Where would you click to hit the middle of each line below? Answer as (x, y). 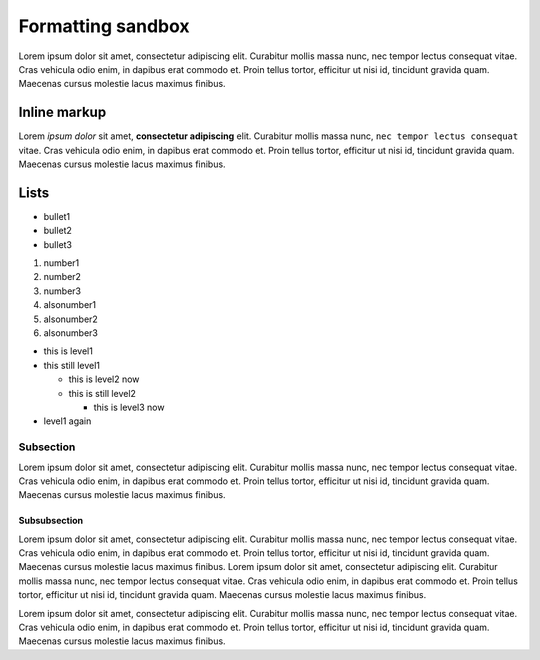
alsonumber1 (70, 305)
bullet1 (57, 216)
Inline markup (62, 112)
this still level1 (71, 365)
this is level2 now (104, 379)
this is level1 (68, 351)
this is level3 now (129, 407)
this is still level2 (102, 393)
